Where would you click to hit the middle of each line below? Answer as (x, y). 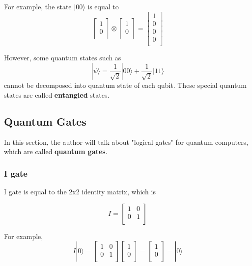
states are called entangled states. (57, 94)
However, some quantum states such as (63, 57)
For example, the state (38, 6)
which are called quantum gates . (56, 151)
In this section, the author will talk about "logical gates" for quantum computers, (126, 142)
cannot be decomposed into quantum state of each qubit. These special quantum (125, 85)
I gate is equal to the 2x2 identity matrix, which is (80, 192)
